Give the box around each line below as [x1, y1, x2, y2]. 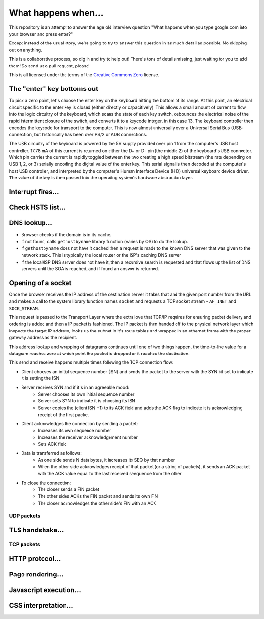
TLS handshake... [9, 526, 64, 534]
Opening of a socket [9, 279, 72, 287]
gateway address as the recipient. [9, 335, 78, 341]
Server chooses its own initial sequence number [38, 391, 135, 397]
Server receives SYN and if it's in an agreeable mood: [21, 384, 130, 390]
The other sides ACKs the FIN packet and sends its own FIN [38, 493, 158, 499]
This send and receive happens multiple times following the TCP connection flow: [9, 359, 174, 365]
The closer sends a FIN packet [38, 486, 100, 492]
